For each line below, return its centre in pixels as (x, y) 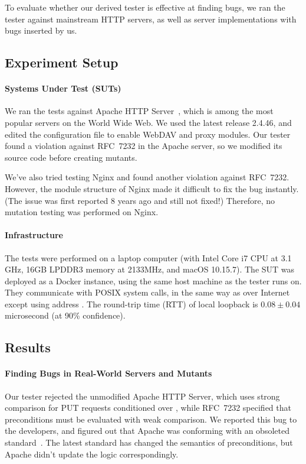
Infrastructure (34, 235)
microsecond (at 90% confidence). (65, 315)
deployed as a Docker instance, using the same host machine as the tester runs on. (153, 280)
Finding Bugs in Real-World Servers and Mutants (108, 373)
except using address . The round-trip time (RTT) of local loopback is (131, 304)
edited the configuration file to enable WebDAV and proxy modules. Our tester (148, 134)
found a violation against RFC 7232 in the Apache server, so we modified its (144, 146)
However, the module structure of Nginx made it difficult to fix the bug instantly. (152, 188)
